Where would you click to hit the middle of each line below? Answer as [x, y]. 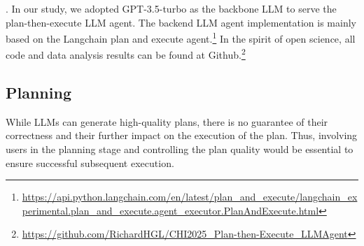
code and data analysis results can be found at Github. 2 [126, 54]
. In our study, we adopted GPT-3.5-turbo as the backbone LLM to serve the [171, 8]
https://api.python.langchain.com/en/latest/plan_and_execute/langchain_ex [190, 197]
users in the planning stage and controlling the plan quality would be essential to [180, 149]
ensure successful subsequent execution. [90, 162]
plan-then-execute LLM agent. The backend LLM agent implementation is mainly [181, 22]
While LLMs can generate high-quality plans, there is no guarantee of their [167, 121]
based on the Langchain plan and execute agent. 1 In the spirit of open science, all [181, 37]
